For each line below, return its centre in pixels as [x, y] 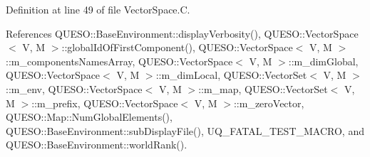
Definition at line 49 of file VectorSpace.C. [98, 9]
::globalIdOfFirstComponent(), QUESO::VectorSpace [177, 47]
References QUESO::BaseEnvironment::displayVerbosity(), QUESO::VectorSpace [182, 33]
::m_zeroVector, [269, 103]
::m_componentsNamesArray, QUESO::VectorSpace [119, 61]
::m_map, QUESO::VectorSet [263, 88]
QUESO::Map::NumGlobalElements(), [89, 117]
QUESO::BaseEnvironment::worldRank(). [97, 145]
